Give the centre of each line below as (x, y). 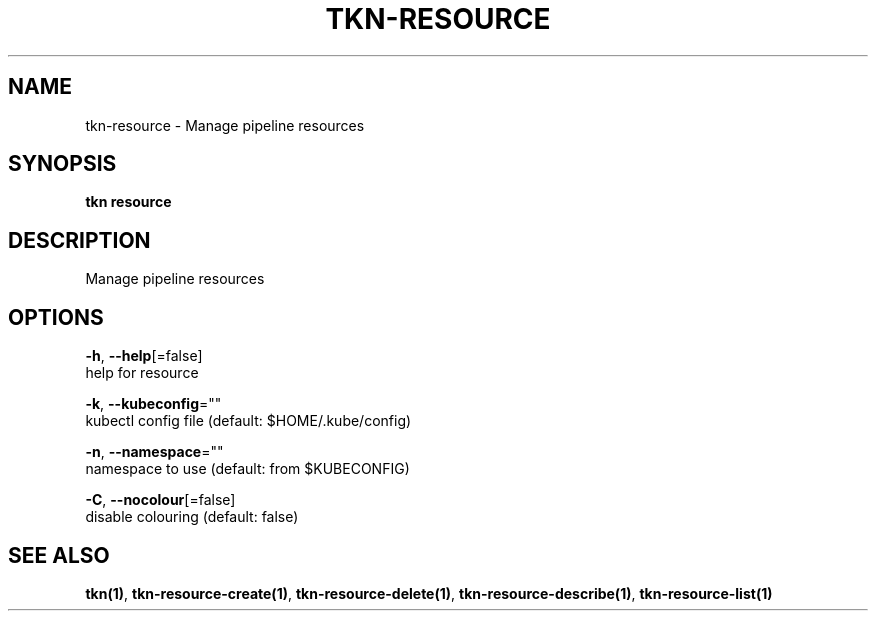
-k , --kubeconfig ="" (153, 404)
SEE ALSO (59, 555)
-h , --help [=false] (144, 356)
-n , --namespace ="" (154, 452)
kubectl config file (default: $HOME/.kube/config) (248, 421)
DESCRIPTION (79, 240)
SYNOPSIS (62, 164)
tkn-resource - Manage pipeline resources (225, 125)
